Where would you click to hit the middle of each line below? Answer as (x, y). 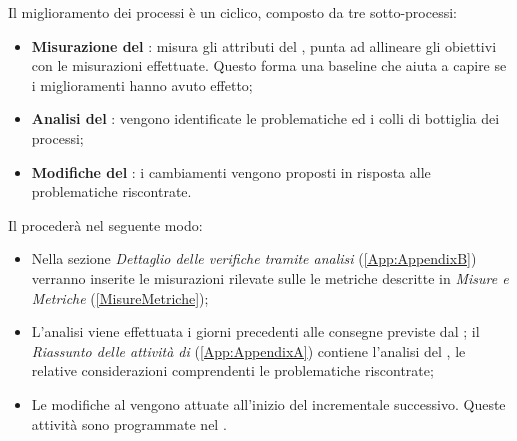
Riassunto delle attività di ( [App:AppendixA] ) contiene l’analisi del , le (248, 350)
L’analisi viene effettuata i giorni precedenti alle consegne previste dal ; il (255, 331)
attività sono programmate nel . (129, 423)
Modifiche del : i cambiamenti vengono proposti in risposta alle (231, 171)
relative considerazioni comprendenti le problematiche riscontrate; (232, 370)
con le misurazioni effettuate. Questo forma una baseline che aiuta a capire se (269, 65)
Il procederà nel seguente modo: (105, 224)
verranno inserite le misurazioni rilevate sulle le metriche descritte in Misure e (270, 277)
